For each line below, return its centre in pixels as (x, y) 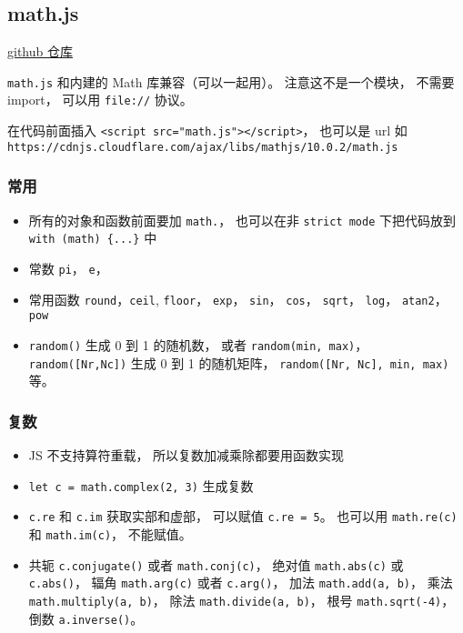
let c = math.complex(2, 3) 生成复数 (141, 485)
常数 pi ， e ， (68, 268)
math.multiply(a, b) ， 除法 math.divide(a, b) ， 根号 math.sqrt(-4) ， (242, 600)
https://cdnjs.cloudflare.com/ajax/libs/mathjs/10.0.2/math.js (203, 147)
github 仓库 (40, 51)
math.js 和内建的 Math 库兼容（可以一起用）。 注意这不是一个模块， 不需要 (231, 81)
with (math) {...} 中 (93, 238)
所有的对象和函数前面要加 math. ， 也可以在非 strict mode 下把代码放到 (242, 220)
